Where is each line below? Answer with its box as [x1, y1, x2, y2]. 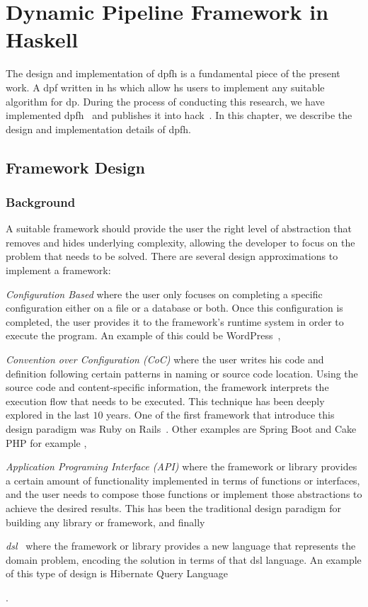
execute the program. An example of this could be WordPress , [6, 328, 281, 343]
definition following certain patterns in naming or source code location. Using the [6, 365, 358, 380]
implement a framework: [6, 263, 111, 278]
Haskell [6, 25, 79, 54]
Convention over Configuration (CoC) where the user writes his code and [6, 352, 324, 367]
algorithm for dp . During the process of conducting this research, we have [6, 93, 325, 108]
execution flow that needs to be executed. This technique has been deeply [6, 393, 325, 408]
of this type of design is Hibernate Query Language [6, 566, 228, 581]
